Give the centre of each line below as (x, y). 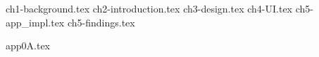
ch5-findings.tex (101, 22)
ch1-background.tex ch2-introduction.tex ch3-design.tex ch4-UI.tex (149, 8)
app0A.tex (28, 46)
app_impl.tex (35, 22)
